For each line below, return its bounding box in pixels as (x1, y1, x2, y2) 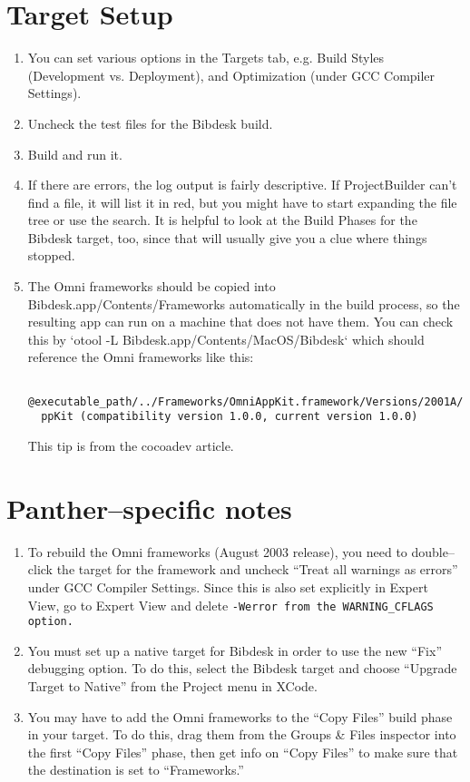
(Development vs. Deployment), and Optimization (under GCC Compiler (27, 65, 436, 84)
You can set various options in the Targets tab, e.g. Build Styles (27, 48, 385, 67)
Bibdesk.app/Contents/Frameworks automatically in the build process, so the (27, 294, 460, 313)
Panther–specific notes (6, 489, 292, 526)
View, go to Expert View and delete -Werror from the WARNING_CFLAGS (27, 595, 434, 614)
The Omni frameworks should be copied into (27, 277, 276, 296)
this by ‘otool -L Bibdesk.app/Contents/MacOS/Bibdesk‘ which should (27, 329, 425, 348)
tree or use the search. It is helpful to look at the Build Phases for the (27, 210, 417, 230)
